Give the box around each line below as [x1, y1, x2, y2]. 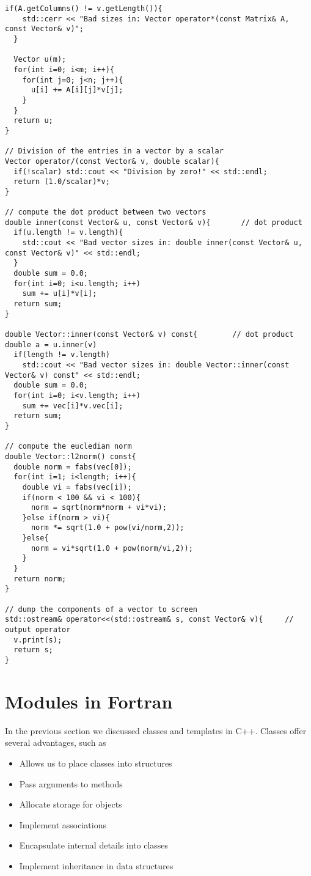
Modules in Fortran [5, 688, 173, 713]
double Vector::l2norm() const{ [5, 452, 136, 461]
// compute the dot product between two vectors [5, 208, 207, 217]
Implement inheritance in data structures [19, 859, 174, 872]
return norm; [13, 574, 67, 583]
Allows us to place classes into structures [19, 756, 172, 769]
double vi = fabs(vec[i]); [22, 482, 132, 491]
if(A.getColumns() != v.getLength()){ [5, 4, 163, 13]
